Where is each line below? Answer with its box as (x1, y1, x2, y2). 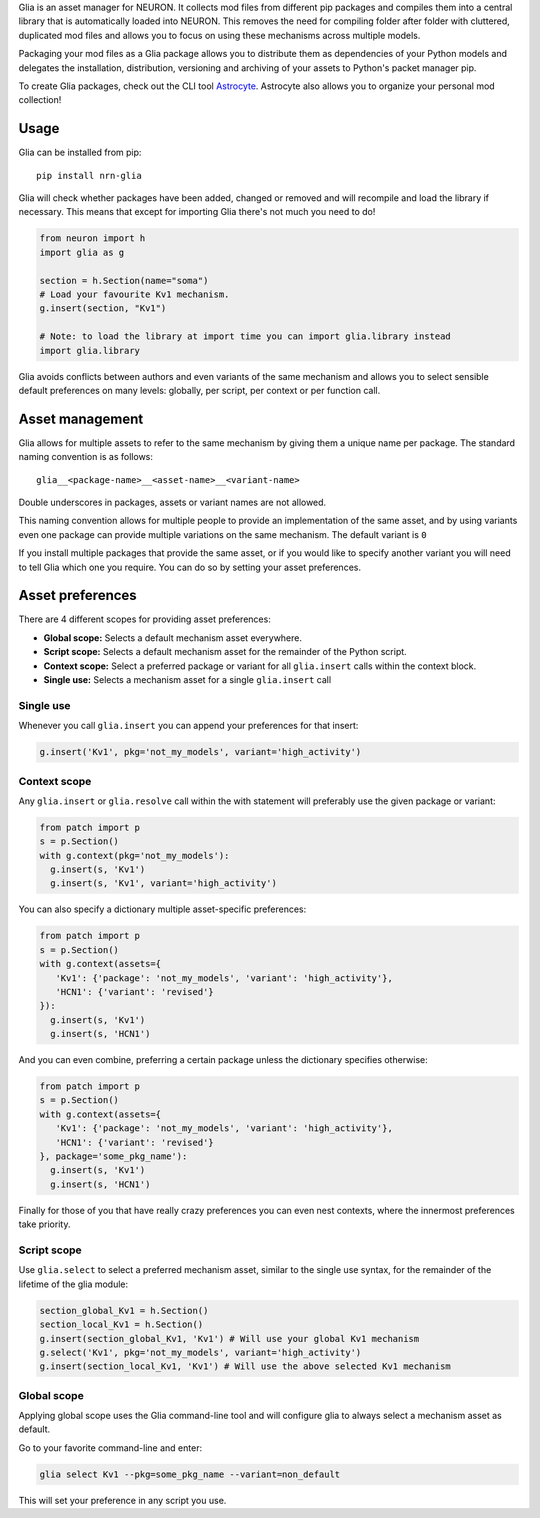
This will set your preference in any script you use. (18, 1494, 227, 1506)
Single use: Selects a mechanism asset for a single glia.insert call (43, 674, 332, 686)
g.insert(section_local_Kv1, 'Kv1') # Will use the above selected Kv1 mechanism (39, 1361, 452, 1372)
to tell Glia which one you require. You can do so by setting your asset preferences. (18, 561, 362, 573)
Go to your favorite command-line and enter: (18, 1441, 203, 1454)
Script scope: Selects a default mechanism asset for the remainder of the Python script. (43, 646, 407, 658)
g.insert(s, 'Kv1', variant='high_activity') (50, 878, 277, 889)
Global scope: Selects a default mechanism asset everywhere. (43, 631, 303, 644)
